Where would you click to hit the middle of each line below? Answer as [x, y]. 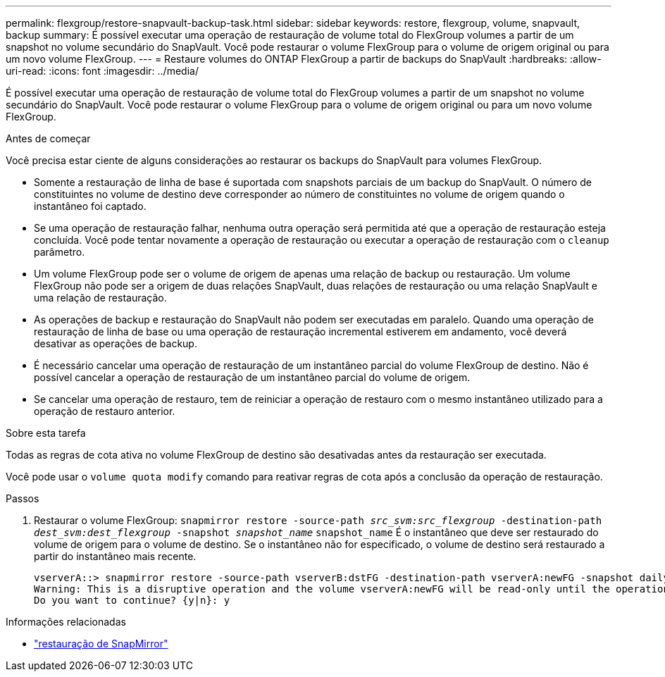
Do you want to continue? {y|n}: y [132, 600]
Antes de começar [48, 138]
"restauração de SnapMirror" [101, 644]
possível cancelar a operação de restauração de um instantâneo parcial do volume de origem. [252, 377]
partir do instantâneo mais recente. [115, 556]
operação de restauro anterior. [105, 411]
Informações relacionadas [66, 622]
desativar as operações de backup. [116, 343]
